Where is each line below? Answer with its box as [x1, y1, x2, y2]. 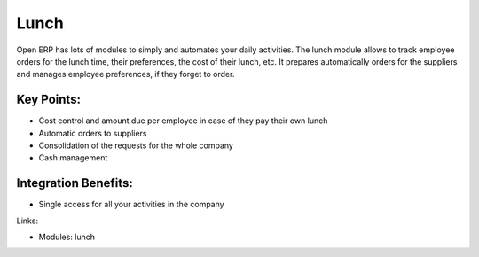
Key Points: [16, 92, 82, 107]
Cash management [38, 152, 108, 163]
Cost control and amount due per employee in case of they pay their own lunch [38, 115, 328, 126]
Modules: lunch [38, 231, 96, 243]
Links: [16, 215, 39, 226]
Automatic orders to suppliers [38, 128, 147, 138]
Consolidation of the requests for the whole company [38, 140, 234, 151]
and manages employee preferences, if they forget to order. [16, 69, 235, 80]
